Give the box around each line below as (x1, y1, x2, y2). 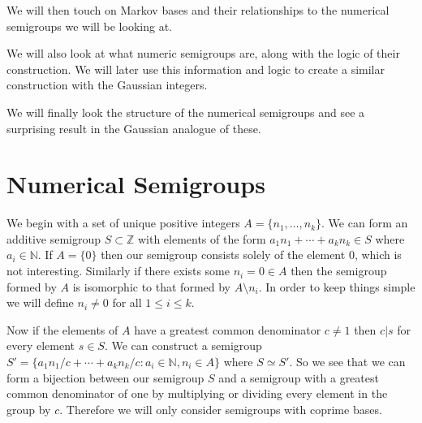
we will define (6, 294, 74, 311)
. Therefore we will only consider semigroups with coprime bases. (59, 400, 382, 417)
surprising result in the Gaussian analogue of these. (6, 119, 261, 136)
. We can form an (321, 214, 408, 231)
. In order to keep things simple (258, 278, 416, 295)
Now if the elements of (6, 321, 118, 338)
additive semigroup (6, 230, 101, 247)
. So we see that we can (289, 353, 406, 370)
